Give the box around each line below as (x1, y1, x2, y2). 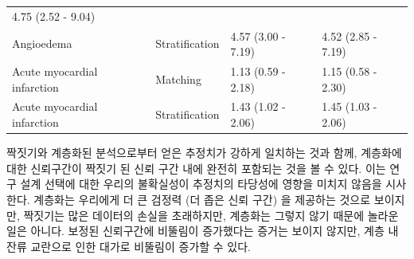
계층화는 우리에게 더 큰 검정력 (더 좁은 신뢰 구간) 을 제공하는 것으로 (33, 190, 371, 207)
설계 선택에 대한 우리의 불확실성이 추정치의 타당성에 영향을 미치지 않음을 (20, 175, 382, 192)
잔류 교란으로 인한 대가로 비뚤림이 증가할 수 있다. (6, 237, 252, 254)
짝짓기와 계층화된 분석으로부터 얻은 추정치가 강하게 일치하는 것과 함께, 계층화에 (6, 144, 402, 161)
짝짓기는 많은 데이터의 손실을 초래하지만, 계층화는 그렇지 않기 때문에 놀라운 (23, 206, 399, 223)
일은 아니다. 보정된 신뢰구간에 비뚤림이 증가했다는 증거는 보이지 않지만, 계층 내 (6, 222, 399, 239)
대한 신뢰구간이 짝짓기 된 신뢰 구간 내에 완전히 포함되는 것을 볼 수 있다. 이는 (6, 159, 386, 176)
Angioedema (12, 35, 72, 52)
